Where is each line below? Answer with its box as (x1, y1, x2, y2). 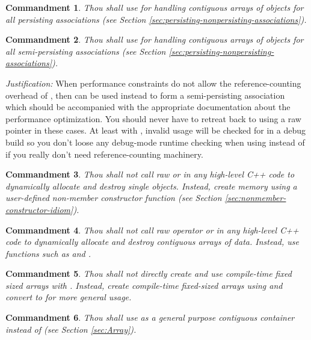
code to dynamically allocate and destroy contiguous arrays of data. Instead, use (5, 235, 299, 248)
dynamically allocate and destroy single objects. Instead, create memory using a (5, 179, 297, 192)
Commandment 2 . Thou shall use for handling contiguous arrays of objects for (5, 33, 304, 46)
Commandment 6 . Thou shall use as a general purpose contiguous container (5, 311, 295, 324)
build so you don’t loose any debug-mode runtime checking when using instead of (5, 135, 305, 148)
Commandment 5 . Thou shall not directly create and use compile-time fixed (5, 267, 292, 280)
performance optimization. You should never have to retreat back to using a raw (5, 112, 301, 125)
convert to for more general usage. (5, 291, 132, 303)
